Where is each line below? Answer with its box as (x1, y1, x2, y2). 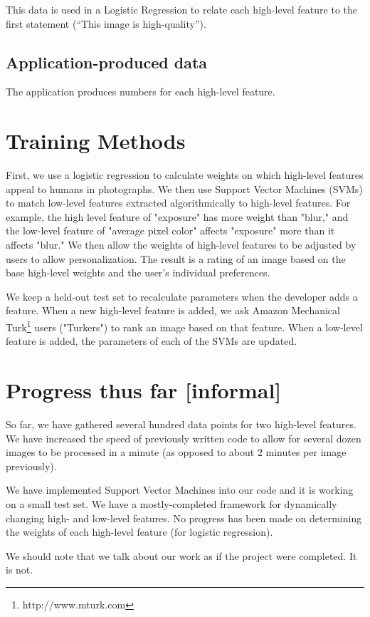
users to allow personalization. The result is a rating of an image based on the (6, 251, 346, 266)
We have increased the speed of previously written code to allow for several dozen (6, 430, 361, 445)
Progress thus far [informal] (6, 375, 282, 405)
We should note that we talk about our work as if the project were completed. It (6, 548, 357, 563)
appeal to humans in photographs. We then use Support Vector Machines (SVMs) (6, 181, 363, 196)
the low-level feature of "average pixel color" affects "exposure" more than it (6, 223, 335, 238)
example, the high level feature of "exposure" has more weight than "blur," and (6, 209, 349, 224)
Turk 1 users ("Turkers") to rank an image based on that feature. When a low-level (6, 318, 363, 334)
